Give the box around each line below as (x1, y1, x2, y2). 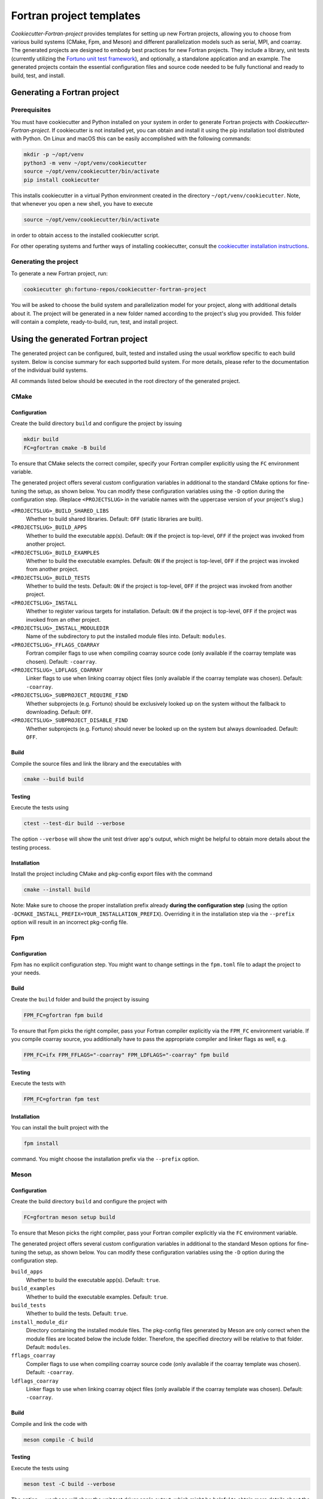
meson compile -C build (23, 1436, 94, 1443)
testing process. (11, 844, 51, 851)
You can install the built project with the (11, 1124, 109, 1131)
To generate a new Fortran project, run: (11, 270, 108, 277)
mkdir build (23, 436, 59, 443)
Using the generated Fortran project (11, 334, 148, 344)
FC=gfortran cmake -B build (23, 444, 106, 451)
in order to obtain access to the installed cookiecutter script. (11, 231, 160, 239)
